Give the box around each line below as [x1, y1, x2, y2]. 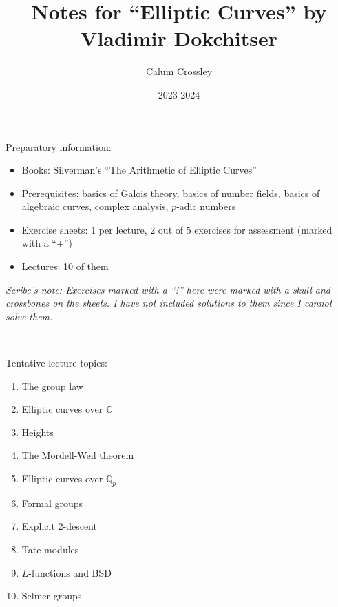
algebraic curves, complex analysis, [21, 199, 169, 214]
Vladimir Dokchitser [81, 24, 277, 52]
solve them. [6, 309, 53, 323]
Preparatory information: [6, 139, 112, 154]
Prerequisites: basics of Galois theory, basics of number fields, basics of [21, 185, 320, 200]
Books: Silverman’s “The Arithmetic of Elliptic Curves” [21, 163, 257, 177]
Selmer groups [21, 588, 82, 603]
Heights [21, 424, 54, 439]
